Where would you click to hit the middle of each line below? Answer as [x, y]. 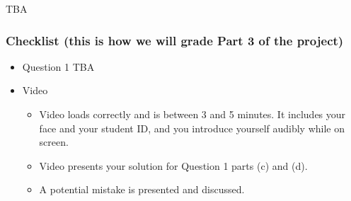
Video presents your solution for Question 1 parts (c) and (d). [173, 165]
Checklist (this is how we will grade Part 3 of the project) [175, 40]
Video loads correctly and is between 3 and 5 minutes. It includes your [192, 114]
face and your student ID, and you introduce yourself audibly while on [192, 128]
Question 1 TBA [58, 66]
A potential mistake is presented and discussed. [142, 189]
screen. [54, 142]
